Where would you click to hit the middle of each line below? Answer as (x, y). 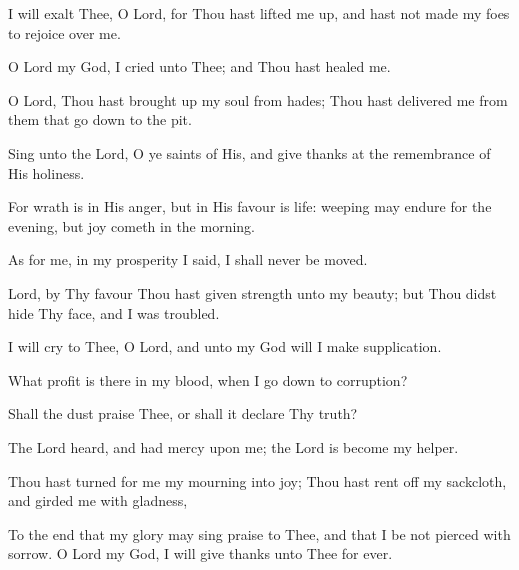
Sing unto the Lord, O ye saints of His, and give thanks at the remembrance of (249, 152)
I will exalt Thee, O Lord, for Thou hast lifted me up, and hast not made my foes (259, 13)
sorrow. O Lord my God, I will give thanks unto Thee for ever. (200, 553)
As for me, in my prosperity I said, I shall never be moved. (188, 259)
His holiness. (46, 172)
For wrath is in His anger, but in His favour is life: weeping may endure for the (250, 206)
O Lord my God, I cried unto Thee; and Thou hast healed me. (199, 66)
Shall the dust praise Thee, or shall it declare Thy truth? (183, 413)
